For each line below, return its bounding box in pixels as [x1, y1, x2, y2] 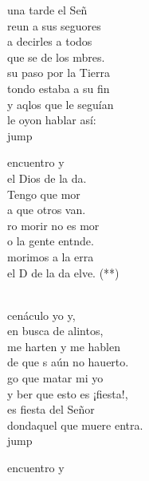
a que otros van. [7, 201, 86, 218]
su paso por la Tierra [7, 64, 110, 81]
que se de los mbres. [7, 48, 105, 65]
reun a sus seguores [7, 17, 101, 34]
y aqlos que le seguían [7, 95, 114, 112]
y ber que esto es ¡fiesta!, [7, 385, 128, 402]
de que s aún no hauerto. [7, 354, 129, 370]
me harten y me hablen [7, 338, 120, 354]
